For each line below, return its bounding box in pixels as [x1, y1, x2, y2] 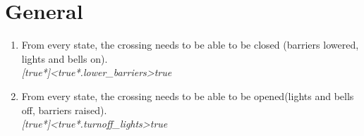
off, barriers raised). [21, 102, 107, 117]
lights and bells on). [21, 51, 108, 66]
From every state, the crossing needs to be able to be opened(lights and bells [21, 88, 354, 103]
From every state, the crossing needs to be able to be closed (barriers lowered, [21, 37, 359, 52]
